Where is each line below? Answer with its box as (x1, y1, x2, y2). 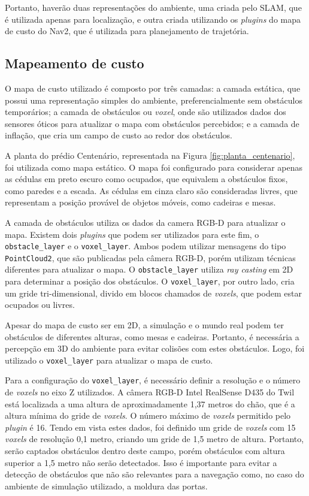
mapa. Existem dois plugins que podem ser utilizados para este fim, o (5, 228, 259, 240)
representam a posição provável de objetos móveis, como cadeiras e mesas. (5, 196, 276, 208)
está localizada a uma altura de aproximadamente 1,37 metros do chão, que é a (5, 397, 295, 410)
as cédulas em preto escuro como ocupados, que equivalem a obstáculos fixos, (5, 173, 288, 185)
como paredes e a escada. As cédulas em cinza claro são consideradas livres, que (5, 184, 298, 196)
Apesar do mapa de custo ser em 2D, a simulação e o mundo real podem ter (5, 318, 284, 331)
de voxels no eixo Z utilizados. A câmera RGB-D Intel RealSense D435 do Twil (5, 386, 295, 398)
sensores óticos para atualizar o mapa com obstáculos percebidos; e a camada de (5, 117, 299, 129)
